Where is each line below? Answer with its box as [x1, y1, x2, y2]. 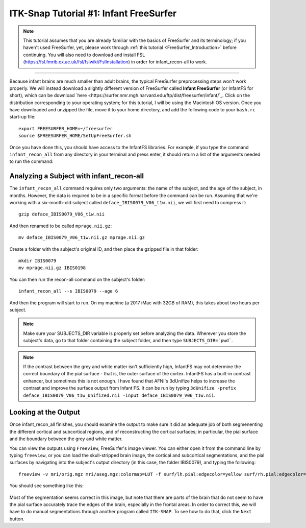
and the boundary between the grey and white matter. [9, 436, 123, 442]
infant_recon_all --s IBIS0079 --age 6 [18, 289, 118, 294]
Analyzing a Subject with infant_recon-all [9, 172, 144, 181]
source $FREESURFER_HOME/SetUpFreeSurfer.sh [18, 133, 132, 139]
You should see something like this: [9, 483, 84, 489]
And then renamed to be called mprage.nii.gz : [9, 223, 112, 229]
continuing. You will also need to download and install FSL [23, 52, 145, 58]
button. [9, 516, 25, 522]
